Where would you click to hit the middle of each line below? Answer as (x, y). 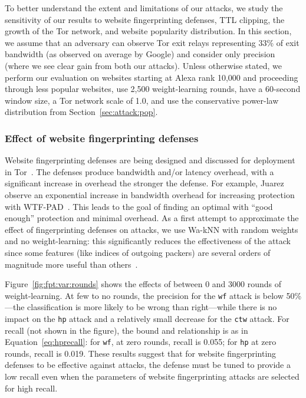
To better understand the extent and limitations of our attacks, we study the (144, 8)
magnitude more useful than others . (71, 264)
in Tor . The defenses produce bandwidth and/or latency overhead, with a (139, 171)
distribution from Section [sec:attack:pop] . (81, 112)
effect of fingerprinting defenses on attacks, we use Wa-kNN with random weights (152, 229)
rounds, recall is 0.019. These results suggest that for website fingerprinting (141, 353)
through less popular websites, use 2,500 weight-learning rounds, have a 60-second (153, 89)
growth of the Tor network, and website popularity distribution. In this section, (148, 31)
